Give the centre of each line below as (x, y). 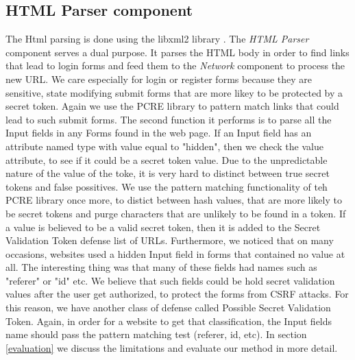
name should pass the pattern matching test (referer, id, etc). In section (156, 334)
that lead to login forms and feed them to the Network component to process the (175, 65)
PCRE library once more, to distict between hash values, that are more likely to (174, 200)
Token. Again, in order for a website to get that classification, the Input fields (169, 321)
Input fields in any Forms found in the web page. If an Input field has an (159, 133)
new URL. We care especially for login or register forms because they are (159, 79)
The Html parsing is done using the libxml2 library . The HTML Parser (157, 39)
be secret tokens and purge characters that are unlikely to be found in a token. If (176, 213)
